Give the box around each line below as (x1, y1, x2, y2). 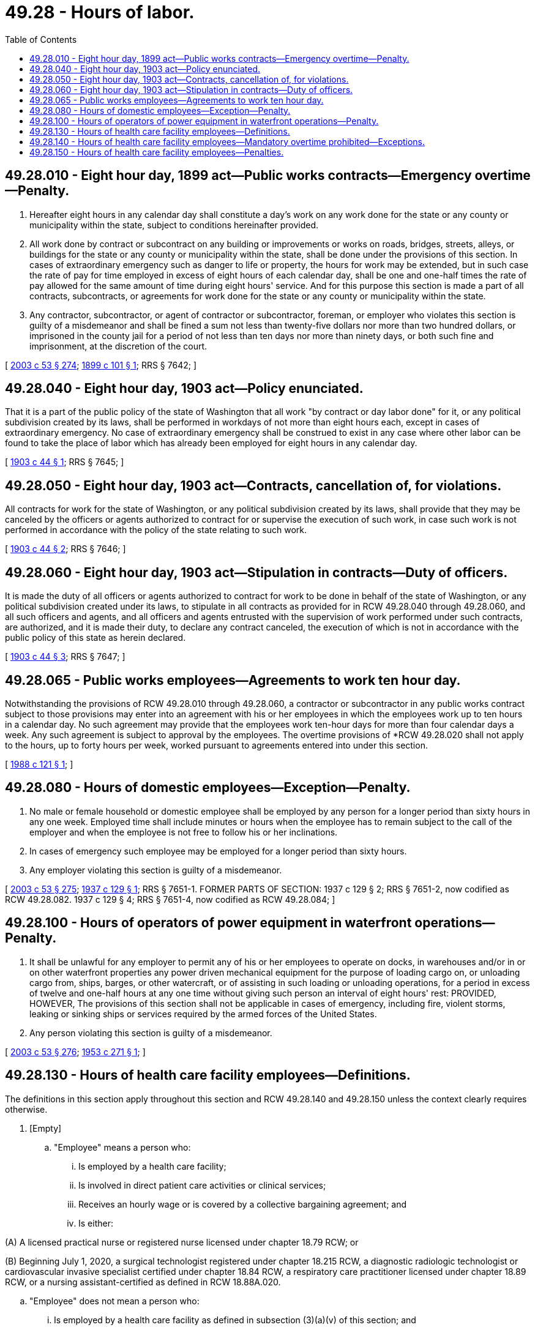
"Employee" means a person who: (54, 1141, 191, 1153)
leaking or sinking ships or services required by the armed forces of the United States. (29, 1008, 377, 1019)
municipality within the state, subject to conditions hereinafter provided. (29, 219, 319, 230)
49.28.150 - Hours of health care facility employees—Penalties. (29, 146, 284, 157)
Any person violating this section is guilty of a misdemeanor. (29, 1027, 272, 1038)
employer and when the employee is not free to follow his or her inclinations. (29, 826, 338, 837)
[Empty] (29, 1123, 62, 1134)
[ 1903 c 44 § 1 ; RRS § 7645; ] (5, 457, 124, 468)
